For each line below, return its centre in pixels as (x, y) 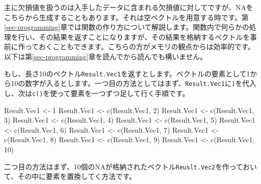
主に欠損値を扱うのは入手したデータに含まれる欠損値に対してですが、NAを (129, 7)
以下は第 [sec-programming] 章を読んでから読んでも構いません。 (106, 56)
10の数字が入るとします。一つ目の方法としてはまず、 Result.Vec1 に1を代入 (134, 83)
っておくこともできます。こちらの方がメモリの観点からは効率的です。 (140, 47)
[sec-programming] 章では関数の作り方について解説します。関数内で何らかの (127, 27)
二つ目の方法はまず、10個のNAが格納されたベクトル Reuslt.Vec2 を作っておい (130, 166)
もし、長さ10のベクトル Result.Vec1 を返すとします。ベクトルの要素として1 (127, 73)
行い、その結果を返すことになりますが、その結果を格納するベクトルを (134, 36)
